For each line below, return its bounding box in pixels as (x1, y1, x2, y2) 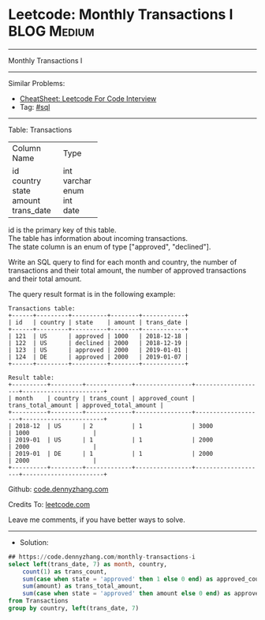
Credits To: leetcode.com (8, 499, 91, 509)
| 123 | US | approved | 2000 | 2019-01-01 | (8, 346, 189, 354)
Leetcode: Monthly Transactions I (8, 6, 233, 24)
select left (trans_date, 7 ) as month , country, (8, 560, 168, 568)
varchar (62, 175, 92, 186)
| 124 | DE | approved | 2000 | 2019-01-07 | (8, 353, 189, 361)
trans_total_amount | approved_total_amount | (8, 401, 164, 409)
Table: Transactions (8, 125, 73, 134)
